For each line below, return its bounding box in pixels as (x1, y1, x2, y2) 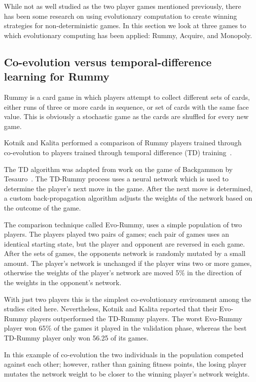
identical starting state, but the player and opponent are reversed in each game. (4, 238, 245, 249)
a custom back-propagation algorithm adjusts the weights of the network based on (4, 193, 253, 203)
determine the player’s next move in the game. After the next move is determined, (4, 183, 253, 193)
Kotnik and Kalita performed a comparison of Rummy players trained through (4, 137, 242, 148)
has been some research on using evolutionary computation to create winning (4, 10, 237, 21)
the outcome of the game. (4, 202, 81, 212)
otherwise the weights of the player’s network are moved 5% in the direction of (4, 267, 242, 278)
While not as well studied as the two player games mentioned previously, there (4, 1, 241, 11)
